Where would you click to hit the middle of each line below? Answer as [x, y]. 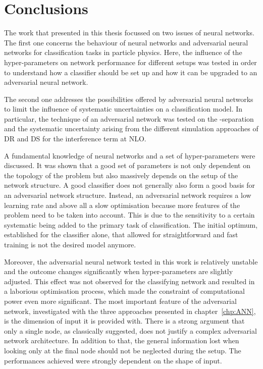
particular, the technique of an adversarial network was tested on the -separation [129, 118]
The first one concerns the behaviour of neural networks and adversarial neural [126, 42]
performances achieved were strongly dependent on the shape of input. [113, 360]
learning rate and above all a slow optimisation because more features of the [122, 205]
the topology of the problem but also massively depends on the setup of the [121, 175]
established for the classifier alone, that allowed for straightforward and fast [121, 234]
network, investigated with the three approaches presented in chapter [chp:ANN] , [130, 311]
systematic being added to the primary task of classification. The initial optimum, [131, 224]
